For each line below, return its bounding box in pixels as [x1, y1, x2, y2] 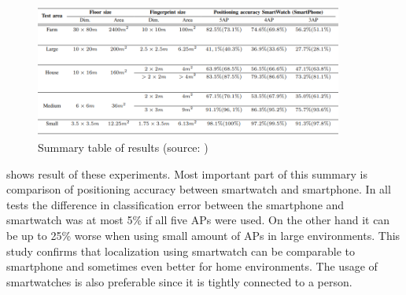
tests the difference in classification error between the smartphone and [6, 196, 345, 212]
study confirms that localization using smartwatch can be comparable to [6, 242, 355, 259]
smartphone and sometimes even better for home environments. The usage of [6, 258, 378, 275]
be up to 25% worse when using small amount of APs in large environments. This [6, 227, 400, 244]
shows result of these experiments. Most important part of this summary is [6, 165, 367, 182]
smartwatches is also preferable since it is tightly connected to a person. [6, 273, 352, 289]
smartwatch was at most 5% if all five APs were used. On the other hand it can [6, 212, 390, 228]
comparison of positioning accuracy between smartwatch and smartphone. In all [6, 181, 391, 197]
